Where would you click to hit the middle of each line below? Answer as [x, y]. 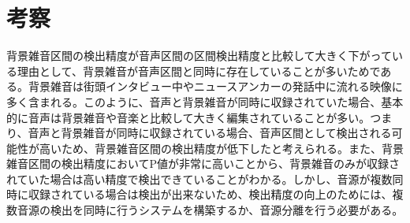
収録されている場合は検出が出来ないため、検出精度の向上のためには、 [210, 194]
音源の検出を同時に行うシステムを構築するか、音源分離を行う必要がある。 [210, 210]
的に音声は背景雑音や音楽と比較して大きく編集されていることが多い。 [188, 117]
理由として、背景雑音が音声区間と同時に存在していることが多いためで [199, 71]
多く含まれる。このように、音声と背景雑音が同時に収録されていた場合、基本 [205, 101]
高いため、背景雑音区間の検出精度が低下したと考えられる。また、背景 [221, 148]
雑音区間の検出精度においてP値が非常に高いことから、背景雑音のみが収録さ [203, 164]
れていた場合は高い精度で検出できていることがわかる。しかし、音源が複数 [199, 178]
